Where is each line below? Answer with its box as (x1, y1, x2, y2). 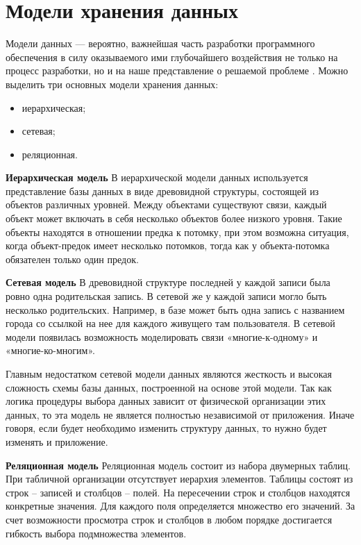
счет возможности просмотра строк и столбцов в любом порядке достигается (6, 512, 333, 526)
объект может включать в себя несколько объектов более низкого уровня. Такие (6, 211, 342, 226)
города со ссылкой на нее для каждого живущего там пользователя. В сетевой (6, 316, 335, 330)
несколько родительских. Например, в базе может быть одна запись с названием (6, 302, 345, 317)
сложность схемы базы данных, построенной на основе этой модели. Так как (6, 380, 332, 394)
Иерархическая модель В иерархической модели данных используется (6, 170, 308, 185)
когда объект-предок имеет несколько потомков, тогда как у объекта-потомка (6, 238, 330, 253)
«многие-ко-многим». (6, 343, 95, 358)
